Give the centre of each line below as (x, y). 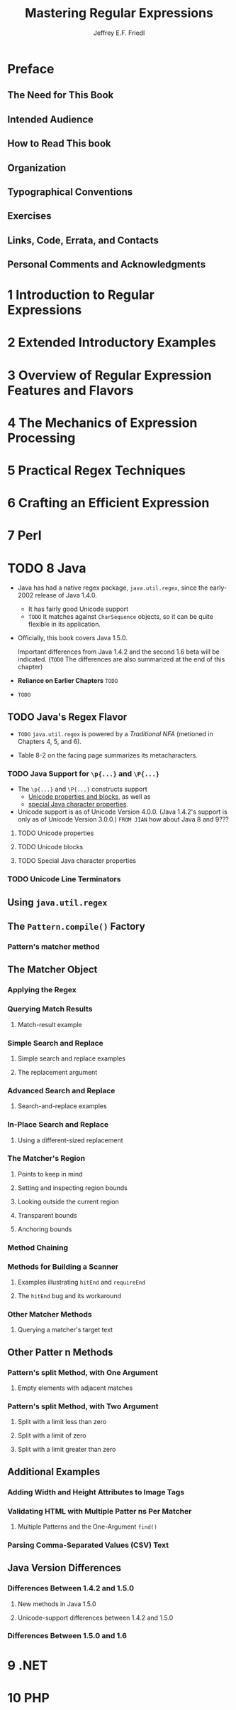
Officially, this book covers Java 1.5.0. (72, 638)
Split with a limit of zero (52, 1435)
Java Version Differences (64, 1568)
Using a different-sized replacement (70, 1140)
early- (218, 588)
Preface (31, 69)
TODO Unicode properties (56, 833)
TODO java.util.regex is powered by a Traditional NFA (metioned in (116, 734)
